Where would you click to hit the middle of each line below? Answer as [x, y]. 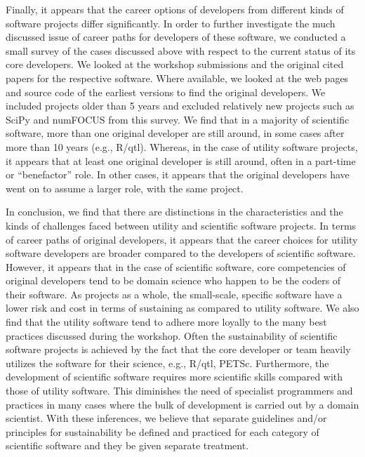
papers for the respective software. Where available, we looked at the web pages [177, 78]
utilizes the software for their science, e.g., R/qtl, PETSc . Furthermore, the [167, 363]
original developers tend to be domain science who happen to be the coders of [173, 280]
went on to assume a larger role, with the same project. [125, 188]
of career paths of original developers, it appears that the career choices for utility [182, 239]
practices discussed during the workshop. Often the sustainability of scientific [172, 335]
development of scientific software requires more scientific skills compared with [174, 377]
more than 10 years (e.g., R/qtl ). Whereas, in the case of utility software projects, [182, 146]
